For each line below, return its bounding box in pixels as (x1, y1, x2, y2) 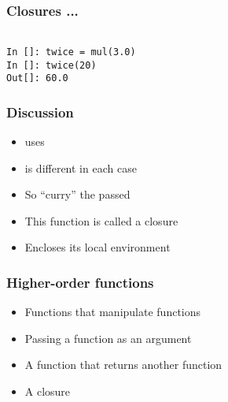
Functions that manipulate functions (24, 303, 201, 320)
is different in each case (24, 159, 137, 176)
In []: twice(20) (6, 59, 97, 71)
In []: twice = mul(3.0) (6, 46, 136, 58)
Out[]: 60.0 (6, 73, 68, 84)
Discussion (6, 102, 74, 121)
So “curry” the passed (24, 186, 131, 203)
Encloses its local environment (24, 239, 171, 255)
